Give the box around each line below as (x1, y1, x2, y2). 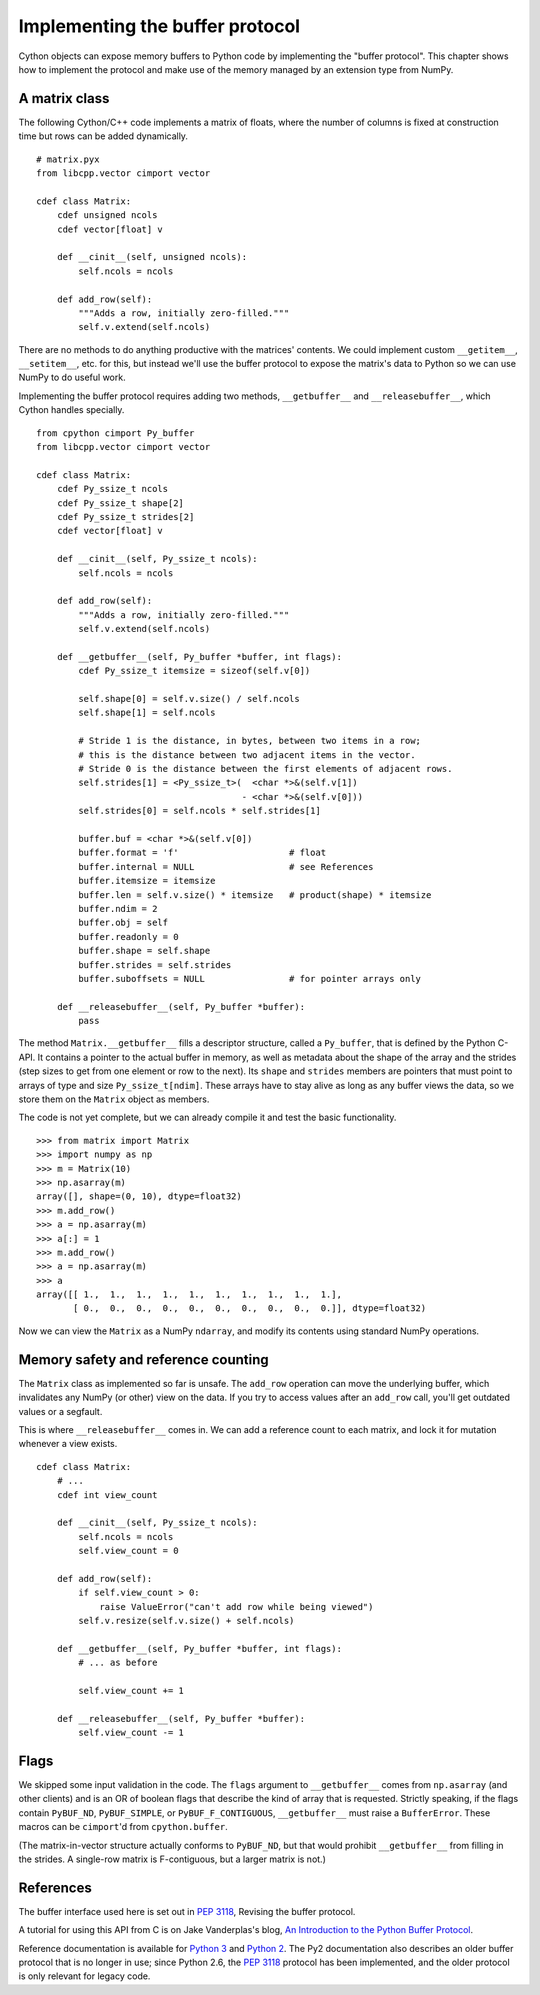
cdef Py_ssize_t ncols (56, 483, 169, 495)
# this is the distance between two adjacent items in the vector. (78, 749, 416, 760)
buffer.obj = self (78, 917, 169, 929)
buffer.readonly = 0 (78, 931, 179, 942)
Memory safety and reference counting (18, 1351, 269, 1368)
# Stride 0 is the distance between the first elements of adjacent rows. (78, 763, 453, 775)
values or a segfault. (18, 1405, 103, 1417)
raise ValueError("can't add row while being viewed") (99, 1601, 374, 1612)
